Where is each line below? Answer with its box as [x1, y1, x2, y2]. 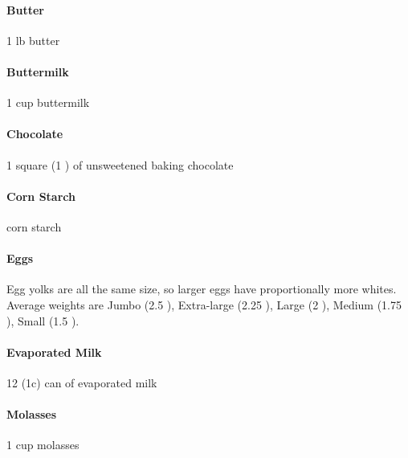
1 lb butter [6, 31, 60, 48]
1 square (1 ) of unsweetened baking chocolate [6, 156, 234, 173]
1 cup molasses [6, 436, 80, 453]
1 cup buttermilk [6, 94, 90, 111]
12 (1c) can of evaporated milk [6, 374, 157, 391]
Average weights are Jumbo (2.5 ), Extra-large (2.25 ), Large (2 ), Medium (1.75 [6, 296, 402, 313]
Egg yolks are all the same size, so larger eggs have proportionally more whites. [6, 280, 397, 297]
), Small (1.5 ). [6, 312, 80, 329]
